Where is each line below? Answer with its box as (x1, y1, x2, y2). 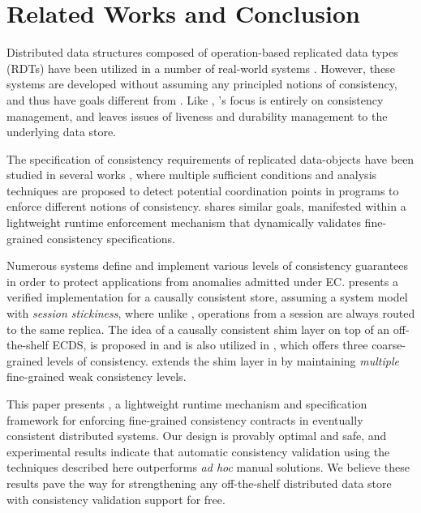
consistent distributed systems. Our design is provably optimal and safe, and (6, 427, 387, 444)
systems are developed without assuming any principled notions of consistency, (6, 75, 397, 92)
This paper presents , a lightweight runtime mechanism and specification (6, 395, 367, 412)
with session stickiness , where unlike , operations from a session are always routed (6, 305, 415, 322)
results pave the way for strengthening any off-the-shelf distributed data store (6, 474, 392, 491)
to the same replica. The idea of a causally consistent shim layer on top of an (6, 320, 390, 337)
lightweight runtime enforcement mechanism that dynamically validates (6, 214, 361, 231)
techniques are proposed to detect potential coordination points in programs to (6, 182, 399, 199)
